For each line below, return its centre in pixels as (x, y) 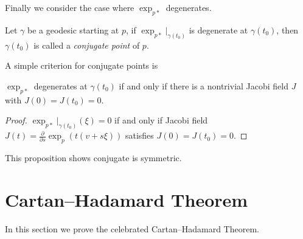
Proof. (16, 120)
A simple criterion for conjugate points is (82, 65)
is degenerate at (218, 29)
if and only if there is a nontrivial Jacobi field (204, 85)
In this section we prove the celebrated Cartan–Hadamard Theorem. (132, 228)
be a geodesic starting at (73, 29)
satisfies (139, 135)
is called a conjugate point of (87, 45)
